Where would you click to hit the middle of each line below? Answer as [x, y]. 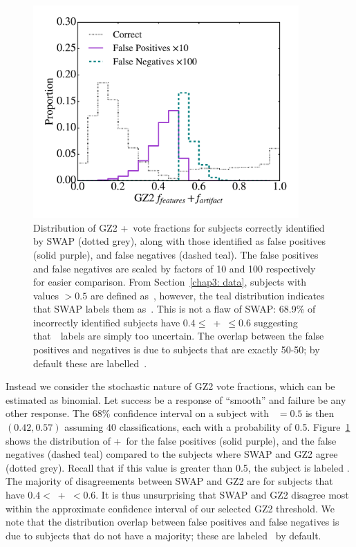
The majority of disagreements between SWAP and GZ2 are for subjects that [169, 481]
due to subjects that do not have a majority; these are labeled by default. [163, 535]
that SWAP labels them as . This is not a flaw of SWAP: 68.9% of [175, 309]
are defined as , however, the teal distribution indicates [207, 295]
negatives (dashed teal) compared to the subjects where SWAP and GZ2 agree [172, 454]
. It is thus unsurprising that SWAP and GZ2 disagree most [222, 494]
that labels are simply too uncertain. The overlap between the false [179, 336]
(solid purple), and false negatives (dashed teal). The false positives [176, 254]
